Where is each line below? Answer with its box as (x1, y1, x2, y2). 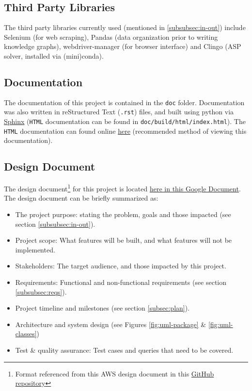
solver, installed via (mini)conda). (4, 50, 104, 61)
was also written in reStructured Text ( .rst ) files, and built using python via (4, 107, 234, 117)
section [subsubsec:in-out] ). (15, 219, 95, 229)
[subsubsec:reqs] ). (15, 286, 67, 297)
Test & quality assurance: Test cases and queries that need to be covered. (15, 344, 234, 355)
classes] (15, 328, 37, 339)
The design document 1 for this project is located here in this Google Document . (4, 182, 241, 193)
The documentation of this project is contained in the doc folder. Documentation (4, 97, 245, 107)
